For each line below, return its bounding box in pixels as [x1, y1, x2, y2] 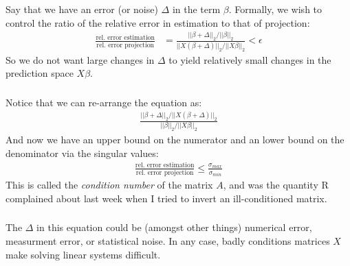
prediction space [6, 66, 74, 80]
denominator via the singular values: [6, 145, 159, 160]
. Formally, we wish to [228, 1, 322, 16]
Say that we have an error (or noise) [6, 1, 158, 16]
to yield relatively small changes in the [168, 52, 331, 66]
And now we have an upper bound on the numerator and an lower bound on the [6, 132, 344, 147]
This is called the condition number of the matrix [6, 178, 213, 192]
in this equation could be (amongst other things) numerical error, [36, 220, 312, 234]
